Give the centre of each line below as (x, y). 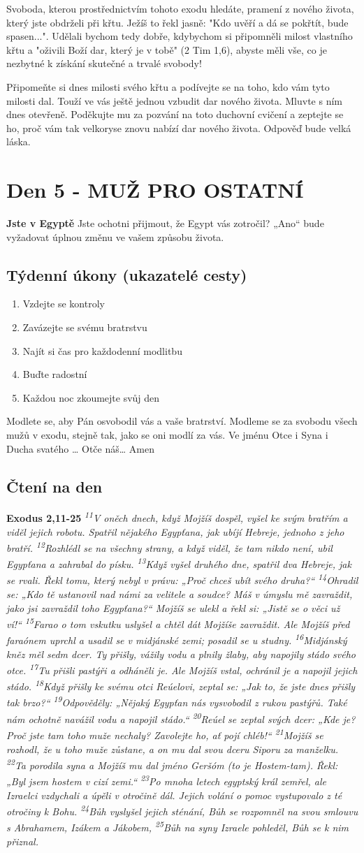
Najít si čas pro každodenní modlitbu (102, 350)
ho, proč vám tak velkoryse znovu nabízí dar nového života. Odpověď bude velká (179, 127)
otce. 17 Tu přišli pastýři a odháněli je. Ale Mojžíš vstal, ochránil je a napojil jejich (182, 669)
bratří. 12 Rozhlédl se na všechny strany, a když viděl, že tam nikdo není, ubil (169, 547)
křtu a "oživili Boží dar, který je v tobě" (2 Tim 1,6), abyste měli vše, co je (167, 49)
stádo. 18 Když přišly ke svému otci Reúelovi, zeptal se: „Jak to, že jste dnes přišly (181, 685)
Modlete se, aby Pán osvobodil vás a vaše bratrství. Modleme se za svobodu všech (182, 421)
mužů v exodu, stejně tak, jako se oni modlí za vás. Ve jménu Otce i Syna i (167, 435)
